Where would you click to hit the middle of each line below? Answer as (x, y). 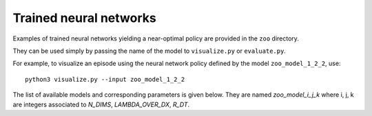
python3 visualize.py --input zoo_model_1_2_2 (105, 79)
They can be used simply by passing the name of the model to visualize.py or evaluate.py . (149, 51)
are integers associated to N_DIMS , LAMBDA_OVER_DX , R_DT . (101, 104)
